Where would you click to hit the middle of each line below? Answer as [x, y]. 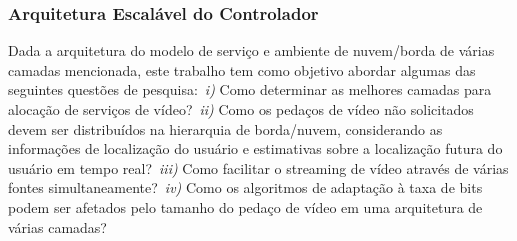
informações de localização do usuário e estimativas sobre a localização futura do [255, 148]
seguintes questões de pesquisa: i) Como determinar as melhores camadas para [250, 89]
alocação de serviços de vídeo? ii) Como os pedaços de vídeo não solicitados [241, 109]
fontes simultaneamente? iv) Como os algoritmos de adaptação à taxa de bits [245, 187]
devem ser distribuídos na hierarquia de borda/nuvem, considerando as [225, 128]
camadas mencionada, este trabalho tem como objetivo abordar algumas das [242, 69]
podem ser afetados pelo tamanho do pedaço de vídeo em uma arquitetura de [245, 206]
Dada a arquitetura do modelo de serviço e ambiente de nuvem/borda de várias [251, 50]
